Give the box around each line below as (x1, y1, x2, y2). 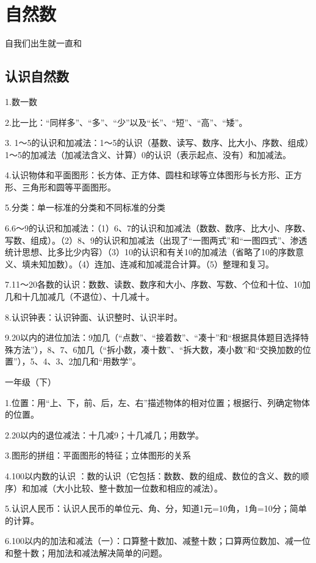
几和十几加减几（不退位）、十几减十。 (5, 290, 154, 303)
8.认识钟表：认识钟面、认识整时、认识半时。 (5, 310, 182, 323)
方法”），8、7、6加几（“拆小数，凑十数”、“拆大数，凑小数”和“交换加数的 (13, 343, 303, 355)
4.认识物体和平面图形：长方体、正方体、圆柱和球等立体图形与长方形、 (5, 169, 285, 181)
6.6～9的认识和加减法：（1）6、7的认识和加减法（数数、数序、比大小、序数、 (5, 222, 311, 234)
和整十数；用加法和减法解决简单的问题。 (5, 546, 167, 559)
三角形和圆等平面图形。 (21, 180, 116, 193)
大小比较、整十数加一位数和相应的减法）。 (56, 481, 223, 494)
